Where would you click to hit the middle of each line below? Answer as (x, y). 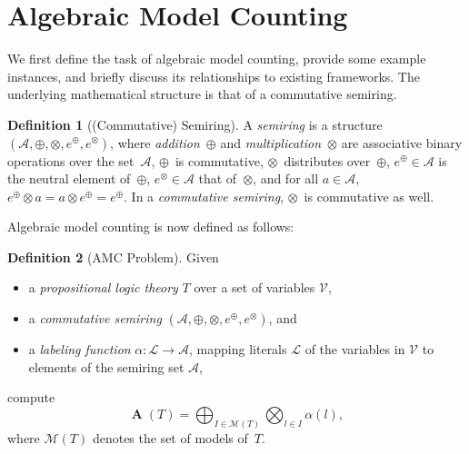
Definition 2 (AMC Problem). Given (113, 257)
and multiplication (271, 142)
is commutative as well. (369, 196)
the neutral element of (69, 178)
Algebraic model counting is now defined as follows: (151, 227)
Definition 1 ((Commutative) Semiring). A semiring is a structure (195, 124)
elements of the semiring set (106, 366)
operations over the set (71, 160)
